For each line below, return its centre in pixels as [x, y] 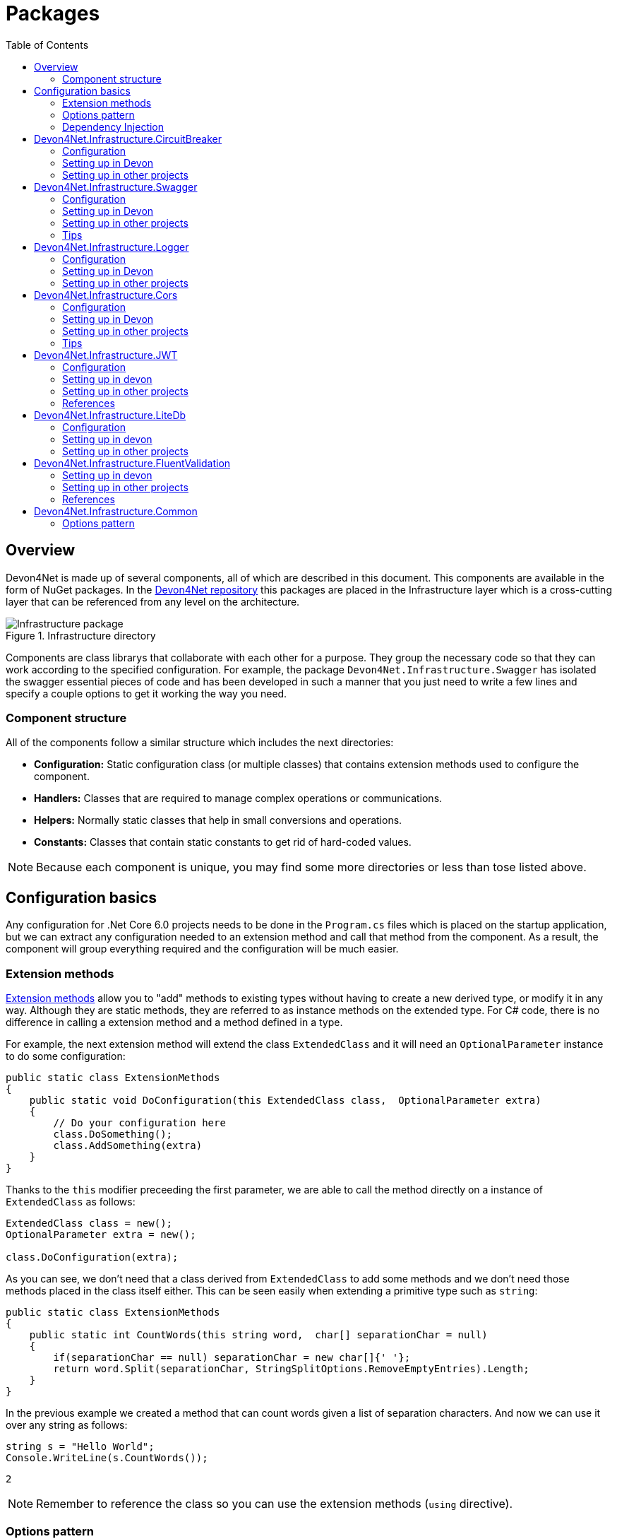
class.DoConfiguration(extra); [92, 1257]
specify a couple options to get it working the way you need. [146, 693]
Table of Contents [47, 45]
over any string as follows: [67, 1425]
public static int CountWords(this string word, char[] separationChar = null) [258, 1334]
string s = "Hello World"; [80, 1446]
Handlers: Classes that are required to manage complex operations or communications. [238, 798]
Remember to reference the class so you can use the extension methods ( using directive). [275, 1503]
